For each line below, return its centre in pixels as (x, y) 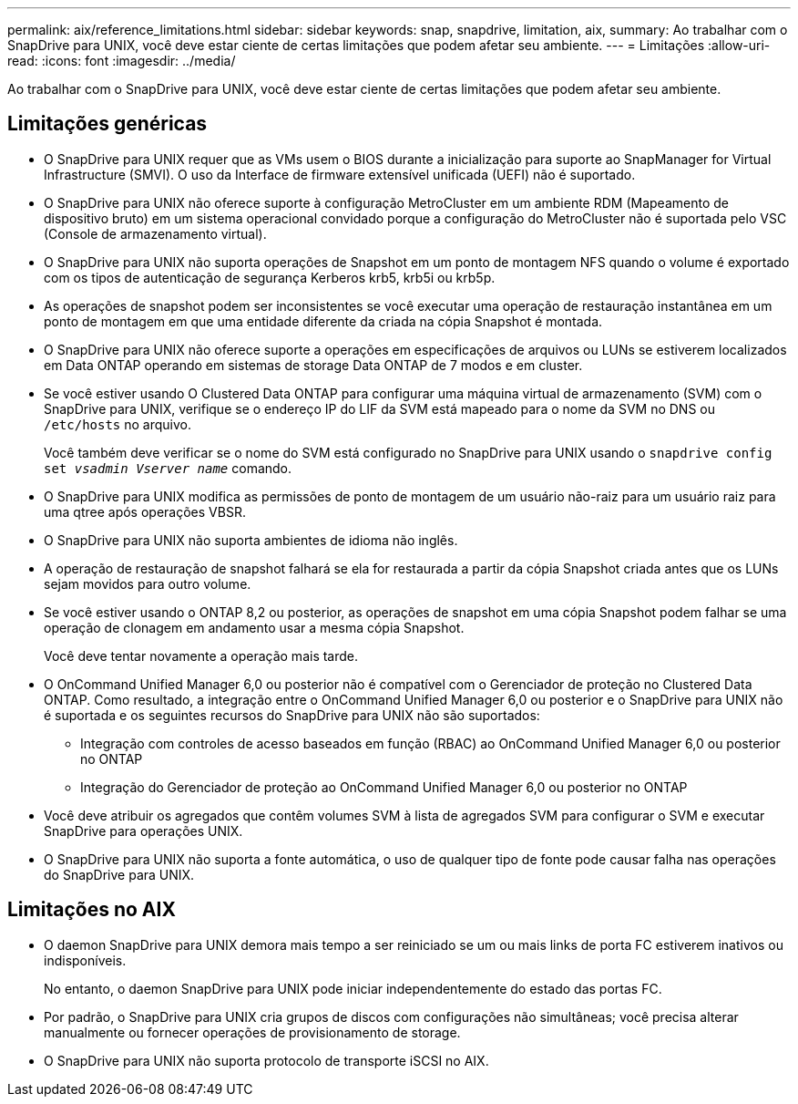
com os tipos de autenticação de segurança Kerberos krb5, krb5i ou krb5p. (270, 277)
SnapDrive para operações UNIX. (143, 831)
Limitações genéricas (107, 124)
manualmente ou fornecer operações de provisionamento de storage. (252, 1032)
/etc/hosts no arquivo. (118, 424)
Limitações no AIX (92, 910)
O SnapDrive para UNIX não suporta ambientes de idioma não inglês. (251, 540)
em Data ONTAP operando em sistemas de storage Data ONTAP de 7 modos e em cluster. (313, 365)
